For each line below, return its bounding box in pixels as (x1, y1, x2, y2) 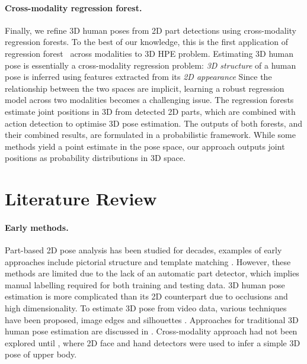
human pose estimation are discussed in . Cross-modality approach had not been (5, 325, 298, 337)
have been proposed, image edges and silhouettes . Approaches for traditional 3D (5, 313, 299, 326)
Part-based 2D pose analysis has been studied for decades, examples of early (5, 244, 282, 256)
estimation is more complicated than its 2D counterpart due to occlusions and (5, 290, 288, 302)
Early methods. (5, 221, 69, 233)
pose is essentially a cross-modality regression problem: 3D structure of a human (5, 59, 296, 71)
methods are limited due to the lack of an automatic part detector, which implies (5, 267, 299, 279)
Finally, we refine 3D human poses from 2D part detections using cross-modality (5, 24, 296, 36)
